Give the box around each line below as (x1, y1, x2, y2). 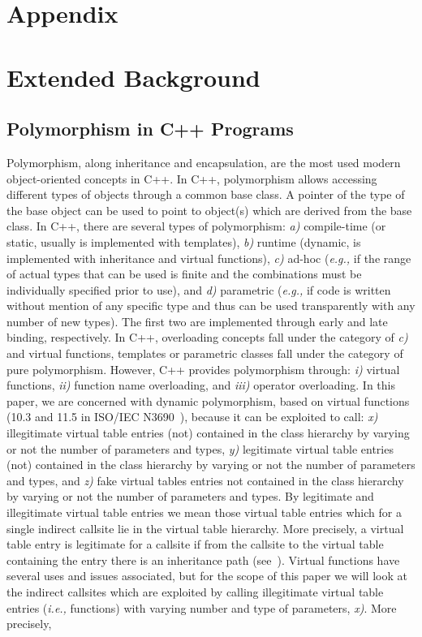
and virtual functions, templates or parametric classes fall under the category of (6, 345, 403, 362)
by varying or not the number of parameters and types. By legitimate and (6, 488, 374, 505)
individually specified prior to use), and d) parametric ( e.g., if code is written (6, 281, 391, 298)
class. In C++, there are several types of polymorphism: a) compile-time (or (6, 217, 386, 235)
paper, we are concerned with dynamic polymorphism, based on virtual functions (6, 392, 410, 409)
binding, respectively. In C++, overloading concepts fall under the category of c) (6, 329, 408, 346)
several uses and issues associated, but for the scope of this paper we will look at (6, 567, 407, 584)
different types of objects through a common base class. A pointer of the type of (6, 186, 405, 203)
